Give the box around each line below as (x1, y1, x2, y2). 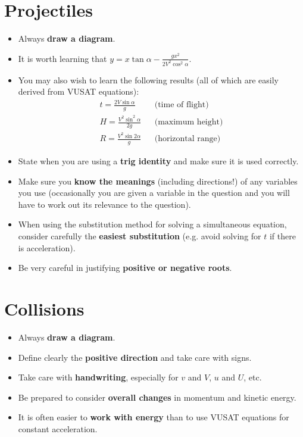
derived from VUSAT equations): (18, 85, 139, 98)
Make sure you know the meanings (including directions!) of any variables (18, 174, 298, 187)
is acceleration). (18, 241, 76, 254)
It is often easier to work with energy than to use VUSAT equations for (18, 411, 289, 423)
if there (269, 230, 296, 242)
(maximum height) (154, 118, 223, 127)
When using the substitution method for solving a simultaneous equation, (18, 218, 287, 230)
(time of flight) (154, 101, 209, 110)
